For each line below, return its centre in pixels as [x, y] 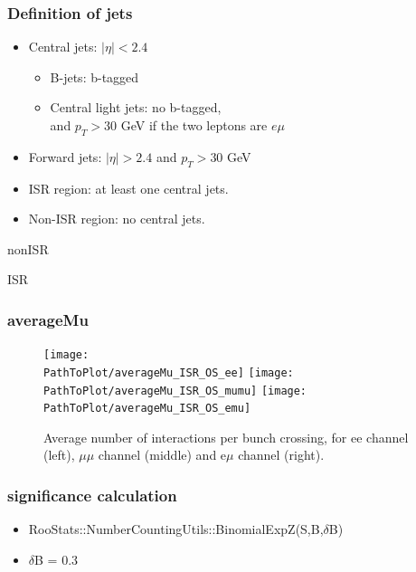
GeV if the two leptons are [194, 125]
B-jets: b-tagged [95, 76]
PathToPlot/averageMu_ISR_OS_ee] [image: [169, 372]
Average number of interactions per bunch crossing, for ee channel [226, 437]
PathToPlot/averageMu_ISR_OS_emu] [147, 409]
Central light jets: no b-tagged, [136, 107]
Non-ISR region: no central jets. [117, 219]
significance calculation [92, 495]
